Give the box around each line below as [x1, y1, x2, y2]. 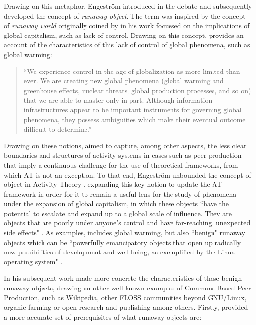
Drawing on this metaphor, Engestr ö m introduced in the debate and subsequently [4, 1, 252, 11]
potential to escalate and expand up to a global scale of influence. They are [4, 208, 232, 218]
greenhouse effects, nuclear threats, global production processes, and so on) [23, 85, 251, 95]
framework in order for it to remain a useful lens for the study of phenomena [4, 188, 237, 199]
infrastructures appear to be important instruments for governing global [23, 104, 242, 114]
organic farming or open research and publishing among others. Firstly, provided [4, 302, 248, 312]
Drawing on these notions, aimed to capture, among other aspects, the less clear [4, 140, 247, 150]
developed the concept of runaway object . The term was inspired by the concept [4, 10, 246, 21]
